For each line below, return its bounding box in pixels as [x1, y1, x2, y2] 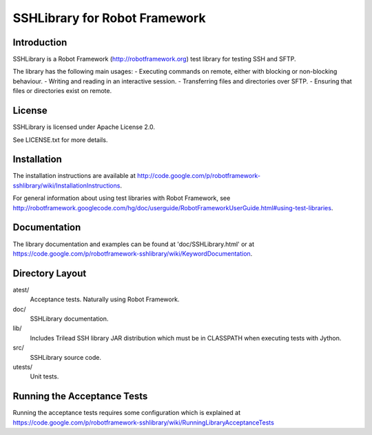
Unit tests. [30, 372, 59, 381]
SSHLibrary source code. [30, 353, 102, 361]
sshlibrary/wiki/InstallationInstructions [12, 181, 121, 190]
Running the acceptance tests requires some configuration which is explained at [12, 409, 241, 417]
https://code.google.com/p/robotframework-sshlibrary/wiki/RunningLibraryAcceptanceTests [12, 418, 275, 427]
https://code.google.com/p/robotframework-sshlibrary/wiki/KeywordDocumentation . [12, 249, 253, 258]
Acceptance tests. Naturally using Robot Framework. [30, 295, 180, 303]
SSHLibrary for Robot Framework [12, 10, 206, 26]
